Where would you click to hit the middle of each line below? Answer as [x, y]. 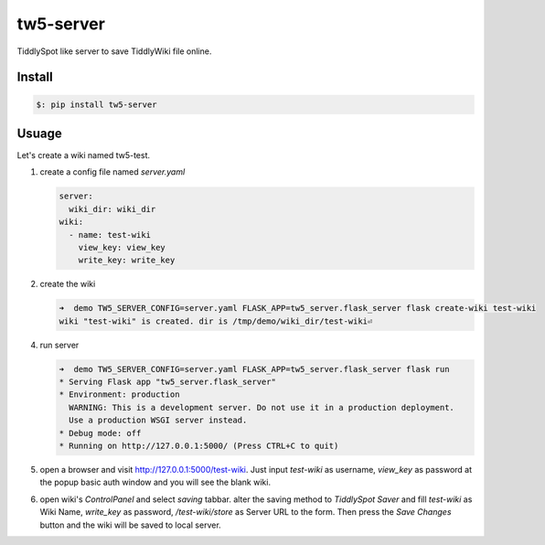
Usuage [40, 133]
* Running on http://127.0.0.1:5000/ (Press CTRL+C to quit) [199, 446]
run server [59, 345]
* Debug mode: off [100, 433]
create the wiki [68, 284]
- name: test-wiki [110, 235]
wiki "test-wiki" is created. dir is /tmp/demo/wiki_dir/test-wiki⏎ [216, 321]
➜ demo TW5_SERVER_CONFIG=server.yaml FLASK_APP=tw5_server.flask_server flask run [254, 369]
